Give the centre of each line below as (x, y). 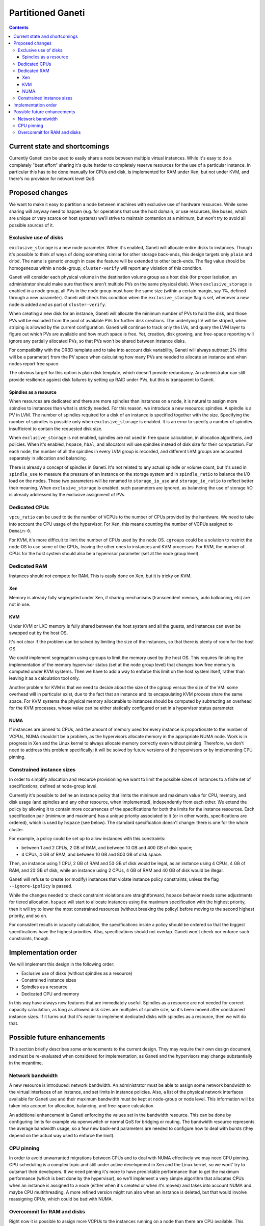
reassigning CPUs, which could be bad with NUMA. (61, 1199)
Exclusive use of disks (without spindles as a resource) (77, 973)
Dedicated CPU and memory (50, 994)
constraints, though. (29, 939)
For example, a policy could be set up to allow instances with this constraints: (87, 839)
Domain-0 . (20, 531)
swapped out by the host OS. (39, 633)
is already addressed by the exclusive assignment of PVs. (67, 495)
